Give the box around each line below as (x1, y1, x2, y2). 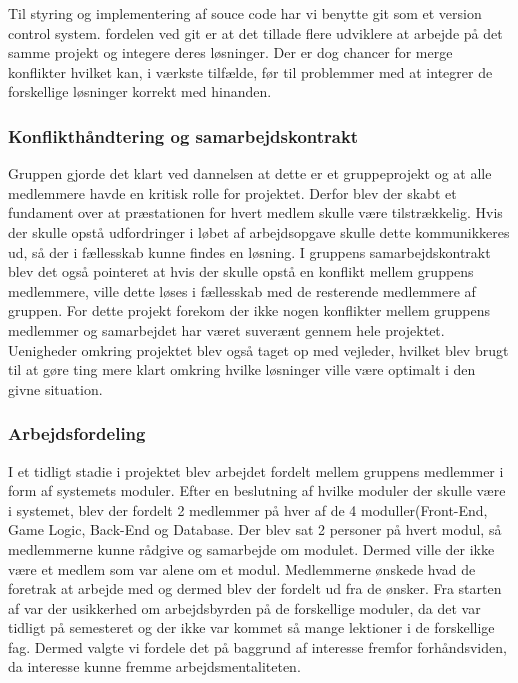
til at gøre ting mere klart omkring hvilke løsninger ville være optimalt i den (8, 359, 476, 380)
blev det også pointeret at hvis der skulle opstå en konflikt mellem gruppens (8, 261, 474, 282)
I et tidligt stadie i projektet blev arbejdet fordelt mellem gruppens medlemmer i (8, 460, 504, 481)
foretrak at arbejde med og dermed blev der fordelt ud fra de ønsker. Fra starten (8, 578, 502, 599)
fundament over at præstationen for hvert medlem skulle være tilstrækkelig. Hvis (8, 202, 503, 223)
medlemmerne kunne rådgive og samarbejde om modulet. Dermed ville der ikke (8, 538, 495, 559)
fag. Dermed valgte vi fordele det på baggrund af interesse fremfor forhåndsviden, (8, 636, 507, 657)
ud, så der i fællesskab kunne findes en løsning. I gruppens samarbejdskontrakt (8, 241, 491, 262)
